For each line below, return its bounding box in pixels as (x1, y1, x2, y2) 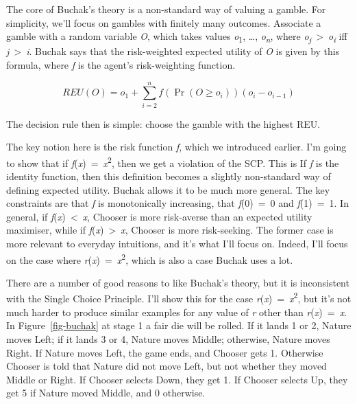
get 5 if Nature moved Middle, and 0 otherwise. (6, 385, 206, 400)
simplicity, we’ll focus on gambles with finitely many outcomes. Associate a (6, 15, 321, 30)
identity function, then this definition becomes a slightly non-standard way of (6, 169, 331, 183)
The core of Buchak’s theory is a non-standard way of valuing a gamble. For (6, 2, 326, 16)
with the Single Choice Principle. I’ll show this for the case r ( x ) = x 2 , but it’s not (6, 289, 352, 306)
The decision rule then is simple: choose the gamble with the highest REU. (6, 116, 321, 131)
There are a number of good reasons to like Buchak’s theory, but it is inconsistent (6, 275, 349, 289)
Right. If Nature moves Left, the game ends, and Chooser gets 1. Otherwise (6, 345, 323, 359)
